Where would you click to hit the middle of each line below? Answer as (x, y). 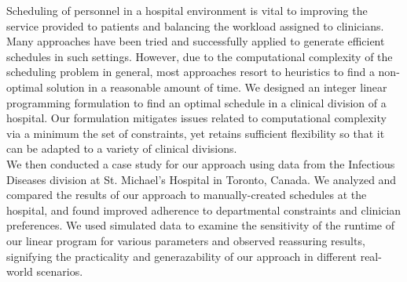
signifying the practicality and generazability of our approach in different (181, 256)
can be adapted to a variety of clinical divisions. (122, 148)
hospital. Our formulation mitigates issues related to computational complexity (196, 118)
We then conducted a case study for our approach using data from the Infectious (201, 163)
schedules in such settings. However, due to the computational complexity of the (200, 56)
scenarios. (60, 271)
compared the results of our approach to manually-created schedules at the (187, 195)
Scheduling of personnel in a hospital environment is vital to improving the (187, 10)
